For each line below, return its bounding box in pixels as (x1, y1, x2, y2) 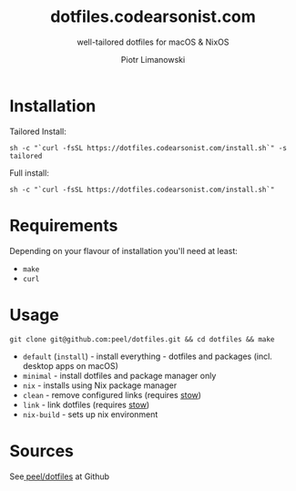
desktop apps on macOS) (22, 360, 118, 371)
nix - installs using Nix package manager (22, 380, 178, 391)
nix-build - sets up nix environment (22, 408, 158, 420)
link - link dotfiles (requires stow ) (22, 399, 150, 410)
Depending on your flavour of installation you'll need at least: (9, 245, 239, 256)
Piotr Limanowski (120, 54, 186, 65)
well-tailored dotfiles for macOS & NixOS (77, 36, 230, 47)
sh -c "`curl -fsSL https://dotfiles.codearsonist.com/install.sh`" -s (9, 143, 287, 152)
